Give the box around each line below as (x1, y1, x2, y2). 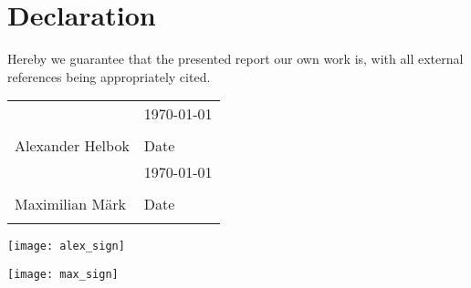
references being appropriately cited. (7, 67, 211, 86)
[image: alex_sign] (7, 240, 125, 253)
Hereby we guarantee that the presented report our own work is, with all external (7, 49, 464, 68)
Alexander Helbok (15, 135, 130, 157)
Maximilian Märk (15, 193, 126, 215)
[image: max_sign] (7, 267, 119, 281)
